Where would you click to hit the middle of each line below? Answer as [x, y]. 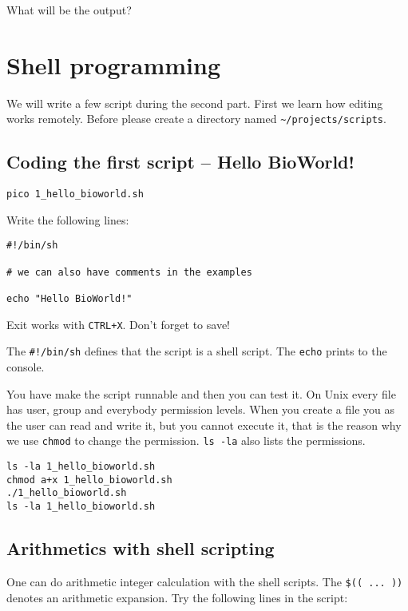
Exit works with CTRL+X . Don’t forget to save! [119, 324]
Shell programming [113, 64]
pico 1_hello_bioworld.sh [75, 194]
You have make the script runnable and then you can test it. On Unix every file [201, 393]
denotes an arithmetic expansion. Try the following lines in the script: [177, 597]
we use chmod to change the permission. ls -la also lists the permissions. [186, 440]
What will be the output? [69, 10]
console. [26, 367]
